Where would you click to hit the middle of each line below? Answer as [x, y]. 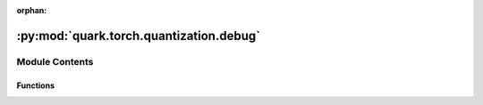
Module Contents [55, 61]
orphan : [32, 10]
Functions [36, 85]
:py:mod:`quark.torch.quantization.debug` [139, 36]
